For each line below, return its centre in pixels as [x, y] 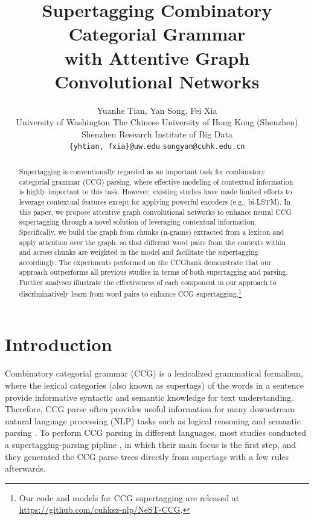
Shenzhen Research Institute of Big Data [157, 133]
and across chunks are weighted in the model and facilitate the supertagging [139, 252]
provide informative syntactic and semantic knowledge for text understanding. [149, 397]
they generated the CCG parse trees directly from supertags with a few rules [147, 456]
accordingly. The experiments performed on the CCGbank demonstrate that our [145, 262]
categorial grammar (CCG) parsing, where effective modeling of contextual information [156, 181]
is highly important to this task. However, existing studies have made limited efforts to [155, 192]
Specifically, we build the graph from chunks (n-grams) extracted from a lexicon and [152, 232]
